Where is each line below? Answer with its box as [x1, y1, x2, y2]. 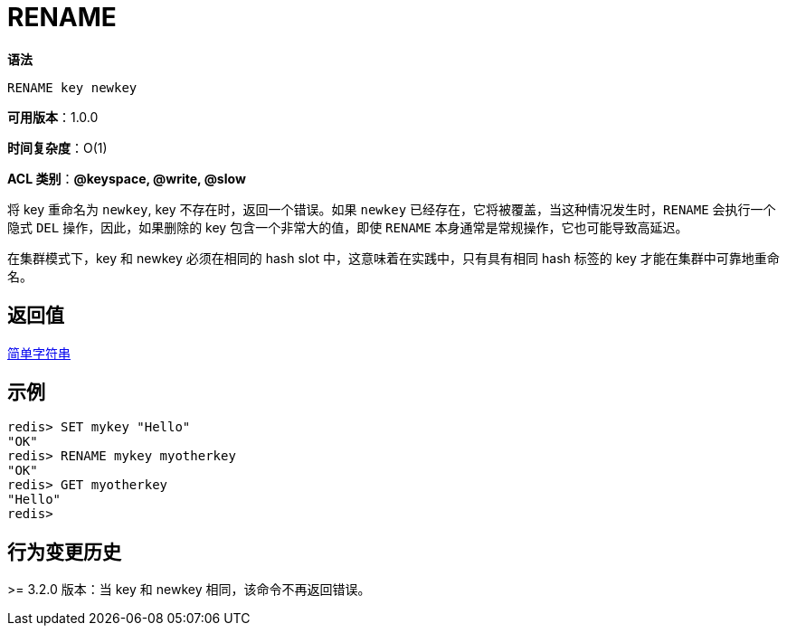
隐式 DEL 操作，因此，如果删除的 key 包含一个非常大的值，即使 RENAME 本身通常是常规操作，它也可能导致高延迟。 [7, 219, 688, 235]
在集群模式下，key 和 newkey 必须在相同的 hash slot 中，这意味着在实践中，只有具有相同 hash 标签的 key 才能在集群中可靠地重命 [7, 250, 780, 266]
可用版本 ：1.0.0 [7, 109, 99, 125]
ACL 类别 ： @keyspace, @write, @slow [7, 170, 246, 186]
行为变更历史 [7, 540, 121, 563]
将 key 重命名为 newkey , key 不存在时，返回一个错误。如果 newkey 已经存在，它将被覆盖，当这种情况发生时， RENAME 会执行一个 [7, 201, 776, 217]
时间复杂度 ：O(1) [7, 139, 108, 156]
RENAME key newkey [7, 80, 137, 95]
